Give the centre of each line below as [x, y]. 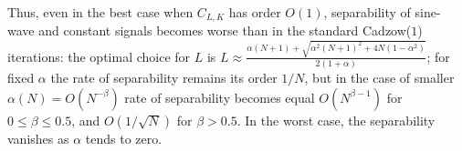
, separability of [367, 12]
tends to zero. [124, 138]
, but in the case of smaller [379, 78]
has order [255, 12]
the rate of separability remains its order [164, 78]
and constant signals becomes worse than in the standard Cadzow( [225, 30]
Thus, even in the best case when [100, 12]
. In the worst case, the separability [336, 120]
